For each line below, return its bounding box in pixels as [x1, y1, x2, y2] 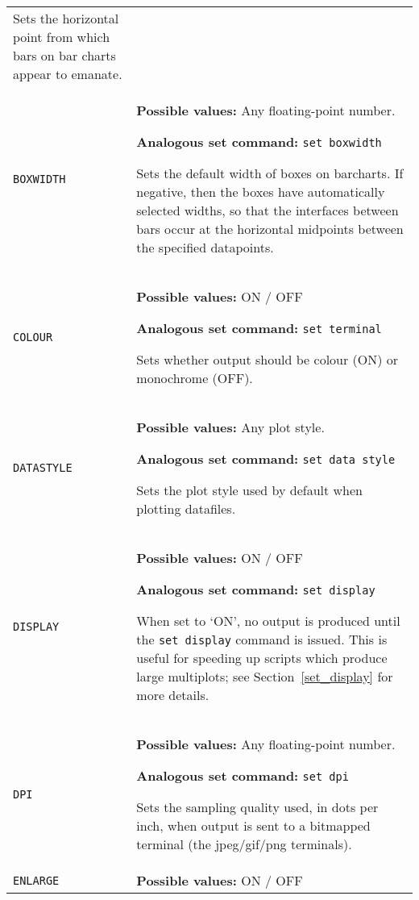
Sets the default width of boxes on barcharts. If [136, 164, 404, 182]
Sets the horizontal [13, 9, 119, 27]
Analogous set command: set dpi [136, 766, 349, 785]
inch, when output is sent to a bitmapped [136, 816, 371, 835]
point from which [13, 27, 110, 46]
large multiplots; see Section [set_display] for [136, 667, 393, 685]
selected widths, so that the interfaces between [136, 201, 399, 219]
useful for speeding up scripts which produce [136, 648, 388, 667]
